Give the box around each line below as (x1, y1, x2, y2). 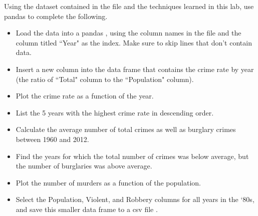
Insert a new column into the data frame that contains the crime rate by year (16, 63, 254, 74)
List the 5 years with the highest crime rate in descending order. (16, 107, 214, 117)
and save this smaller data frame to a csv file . (16, 203, 158, 214)
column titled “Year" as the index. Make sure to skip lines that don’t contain (16, 37, 252, 47)
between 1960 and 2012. (16, 133, 89, 144)
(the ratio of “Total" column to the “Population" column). (16, 73, 194, 84)
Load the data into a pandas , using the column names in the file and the (16, 27, 241, 38)
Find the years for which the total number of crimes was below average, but (16, 150, 249, 161)
